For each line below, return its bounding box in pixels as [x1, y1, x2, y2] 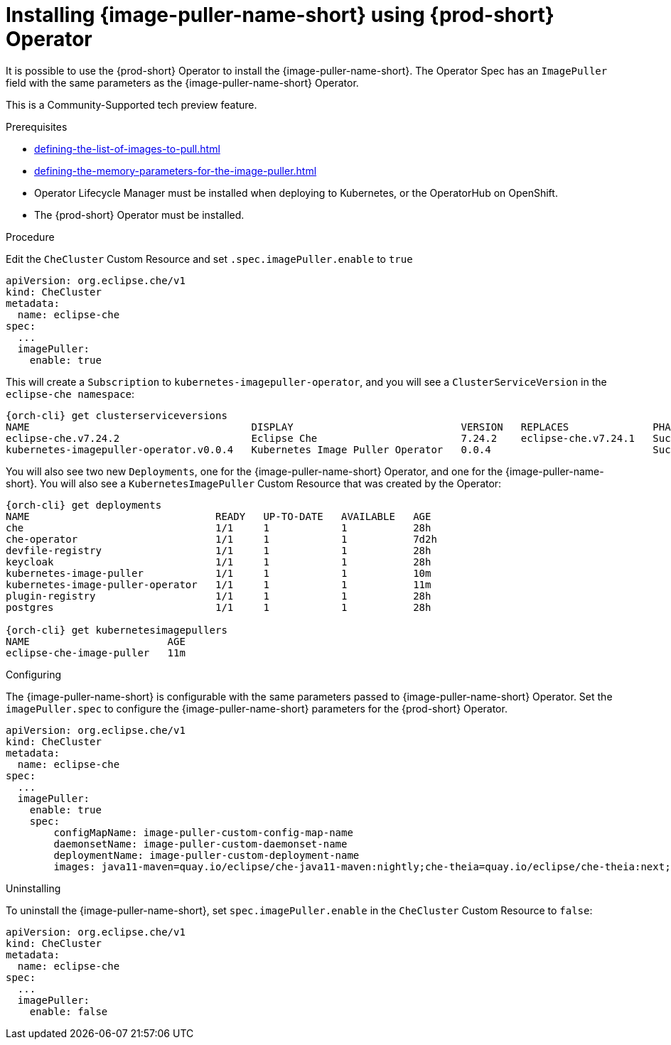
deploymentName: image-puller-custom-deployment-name [53, 849, 360, 861]
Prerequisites [6, 120, 68, 133]
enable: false [29, 1005, 108, 1017]
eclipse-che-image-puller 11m [6, 646, 186, 659]
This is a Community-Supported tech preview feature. [6, 98, 257, 111]
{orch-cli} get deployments [6, 499, 162, 511]
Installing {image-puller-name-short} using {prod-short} [6, 3, 554, 27]
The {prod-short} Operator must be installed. [34, 208, 245, 221]
